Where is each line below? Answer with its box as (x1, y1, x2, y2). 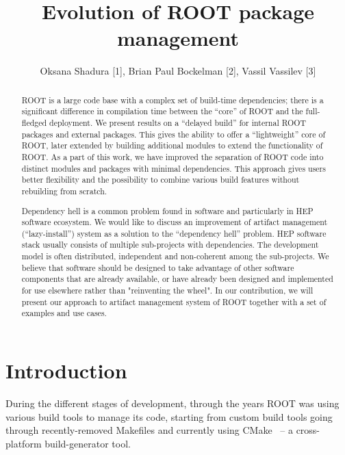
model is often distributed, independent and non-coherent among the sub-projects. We (21, 250, 329, 262)
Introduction (5, 356, 127, 385)
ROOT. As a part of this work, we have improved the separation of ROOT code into (21, 151, 324, 162)
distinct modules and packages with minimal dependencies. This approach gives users (21, 162, 326, 174)
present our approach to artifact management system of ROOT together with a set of (21, 296, 327, 307)
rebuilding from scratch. (21, 185, 107, 196)
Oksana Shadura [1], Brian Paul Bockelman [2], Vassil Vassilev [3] (40, 64, 316, 78)
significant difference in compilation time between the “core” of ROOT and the (21, 105, 303, 117)
